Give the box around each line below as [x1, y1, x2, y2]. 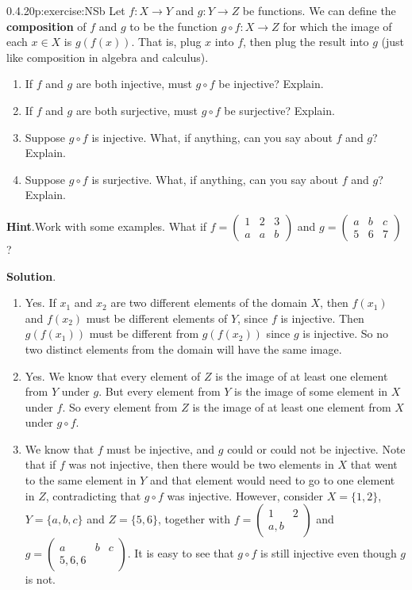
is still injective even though [260, 545, 397, 561]
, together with [157, 511, 230, 527]
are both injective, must [75, 75, 192, 92]
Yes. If [25, 294, 56, 311]
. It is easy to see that [127, 545, 234, 561]
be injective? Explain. [218, 75, 324, 92]
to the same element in [25, 472, 137, 488]
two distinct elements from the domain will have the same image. [25, 340, 342, 357]
